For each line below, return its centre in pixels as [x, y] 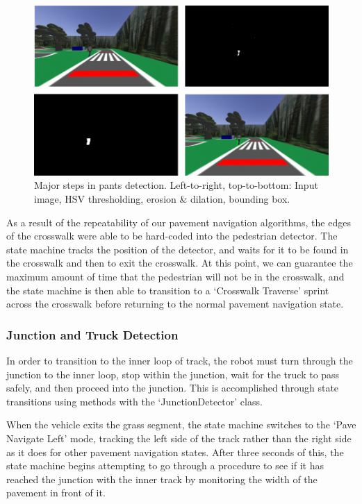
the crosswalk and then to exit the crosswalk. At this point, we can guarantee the [180, 263]
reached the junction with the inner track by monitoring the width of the [162, 479]
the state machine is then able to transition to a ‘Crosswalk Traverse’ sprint [168, 290]
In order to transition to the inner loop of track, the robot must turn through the [180, 360]
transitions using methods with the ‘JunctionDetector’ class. [134, 401]
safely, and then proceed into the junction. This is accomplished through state [173, 388]
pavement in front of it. [56, 493]
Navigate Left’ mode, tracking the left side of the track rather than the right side [179, 438]
